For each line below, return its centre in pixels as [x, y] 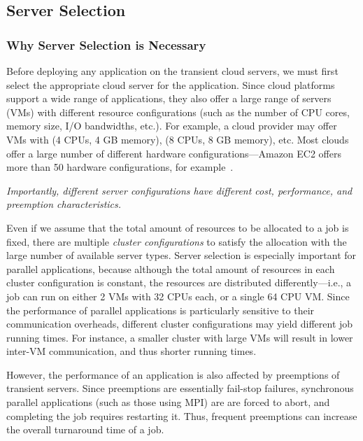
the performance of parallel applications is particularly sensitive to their [161, 310]
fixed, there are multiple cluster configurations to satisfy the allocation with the [177, 241]
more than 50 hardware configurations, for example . [120, 167]
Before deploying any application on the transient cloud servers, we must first [172, 71]
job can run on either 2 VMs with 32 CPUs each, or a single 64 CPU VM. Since [178, 296]
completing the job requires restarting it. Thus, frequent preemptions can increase [182, 415]
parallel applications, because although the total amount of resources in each [171, 268]
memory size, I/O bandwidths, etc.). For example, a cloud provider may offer [172, 126]
